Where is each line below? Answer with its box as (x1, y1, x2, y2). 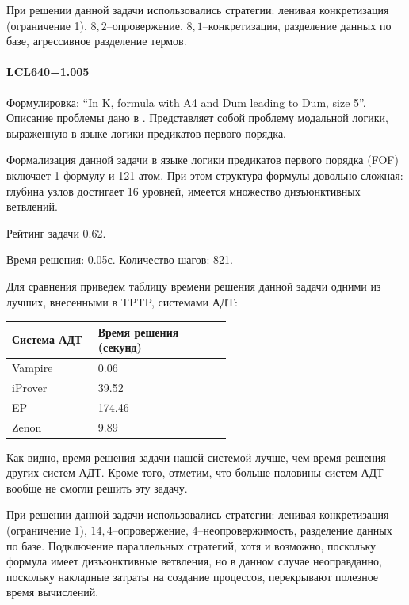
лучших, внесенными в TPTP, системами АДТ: (6, 293, 238, 310)
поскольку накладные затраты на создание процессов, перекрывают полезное (6, 568, 379, 584)
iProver (12, 379, 48, 395)
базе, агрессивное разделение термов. (6, 32, 187, 49)
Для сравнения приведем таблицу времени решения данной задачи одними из (6, 277, 381, 294)
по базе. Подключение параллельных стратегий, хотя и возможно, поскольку (6, 537, 377, 554)
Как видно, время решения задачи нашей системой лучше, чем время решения (6, 448, 386, 465)
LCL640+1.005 (6, 63, 90, 80)
